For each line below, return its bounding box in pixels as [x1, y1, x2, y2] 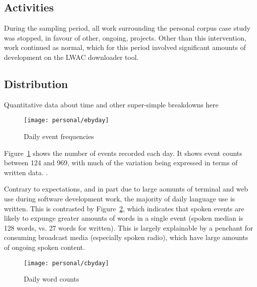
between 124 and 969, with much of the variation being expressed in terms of [4, 157, 238, 168]
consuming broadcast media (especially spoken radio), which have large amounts [4, 232, 248, 242]
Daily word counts [24, 274, 79, 284]
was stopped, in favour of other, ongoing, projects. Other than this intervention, [4, 32, 247, 43]
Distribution [4, 76, 68, 91]
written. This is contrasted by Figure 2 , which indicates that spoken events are [4, 203, 244, 213]
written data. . [4, 167, 48, 177]
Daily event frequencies [24, 131, 94, 142]
